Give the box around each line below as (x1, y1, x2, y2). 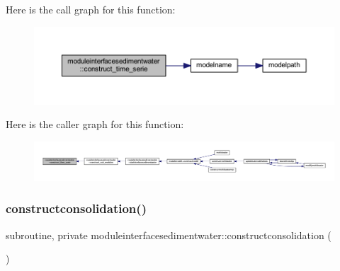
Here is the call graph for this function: (6, 2, 176, 16)
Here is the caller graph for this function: (6, 117, 184, 132)
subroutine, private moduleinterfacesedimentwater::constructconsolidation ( (6, 227, 331, 242)
